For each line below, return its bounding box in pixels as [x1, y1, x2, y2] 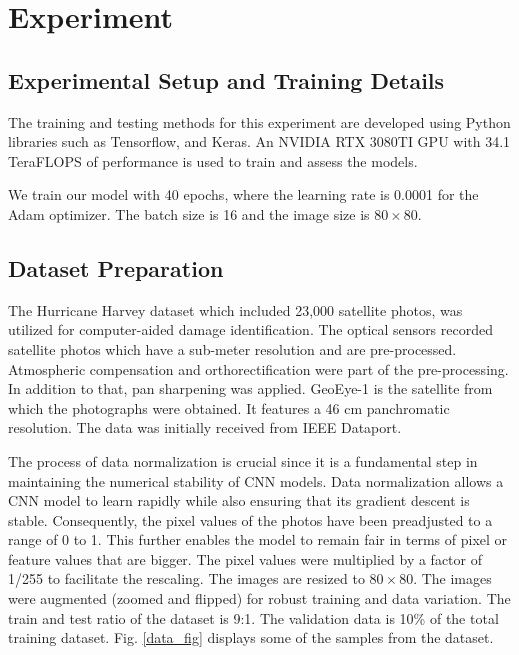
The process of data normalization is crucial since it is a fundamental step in [8, 450, 478, 471]
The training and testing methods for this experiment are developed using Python [8, 111, 511, 132]
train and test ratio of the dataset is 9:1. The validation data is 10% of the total [8, 607, 499, 628]
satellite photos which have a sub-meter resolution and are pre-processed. [8, 338, 457, 359]
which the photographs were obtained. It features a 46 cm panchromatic [8, 397, 450, 418]
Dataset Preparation [8, 252, 224, 283]
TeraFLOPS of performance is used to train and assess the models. [8, 150, 418, 171]
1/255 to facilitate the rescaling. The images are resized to [8, 568, 365, 589]
